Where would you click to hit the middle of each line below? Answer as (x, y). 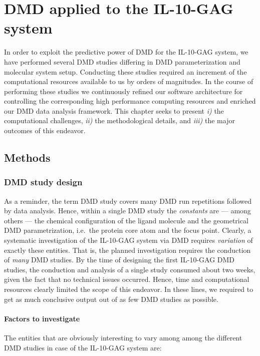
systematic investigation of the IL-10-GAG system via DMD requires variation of (128, 240)
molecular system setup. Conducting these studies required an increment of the (125, 71)
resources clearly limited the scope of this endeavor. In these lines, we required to (129, 289)
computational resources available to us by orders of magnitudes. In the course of (129, 81)
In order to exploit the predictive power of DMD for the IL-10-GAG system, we (126, 52)
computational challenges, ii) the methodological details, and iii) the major (119, 120)
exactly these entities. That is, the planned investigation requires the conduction (127, 250)
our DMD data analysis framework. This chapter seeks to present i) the (114, 110)
